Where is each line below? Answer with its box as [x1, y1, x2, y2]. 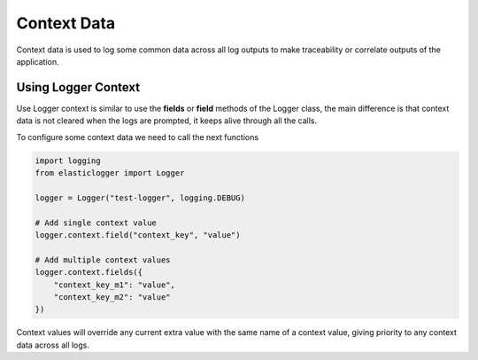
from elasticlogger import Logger [35, 168, 185, 177]
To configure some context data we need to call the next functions [16, 131, 259, 142]
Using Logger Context [16, 80, 141, 95]
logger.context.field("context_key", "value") [35, 230, 241, 239]
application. [16, 56, 59, 67]
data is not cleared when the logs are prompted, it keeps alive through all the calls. [16, 115, 318, 126]
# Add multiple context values [35, 254, 172, 265]
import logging [35, 155, 101, 166]
